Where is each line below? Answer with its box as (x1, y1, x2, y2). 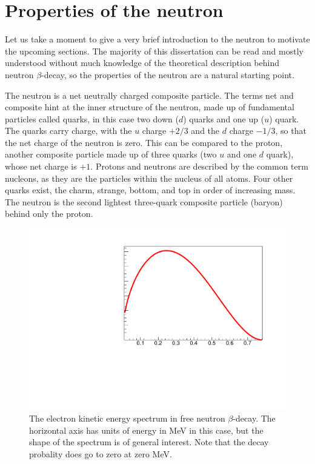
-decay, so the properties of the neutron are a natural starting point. (41, 68, 294, 81)
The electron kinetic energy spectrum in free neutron (29, 412, 225, 425)
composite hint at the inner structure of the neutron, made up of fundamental (5, 101, 294, 113)
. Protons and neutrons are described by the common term (90, 160, 308, 173)
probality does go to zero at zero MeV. (29, 448, 172, 460)
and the (191, 124, 220, 137)
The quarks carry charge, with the (5, 124, 132, 137)
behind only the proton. (5, 207, 93, 220)
